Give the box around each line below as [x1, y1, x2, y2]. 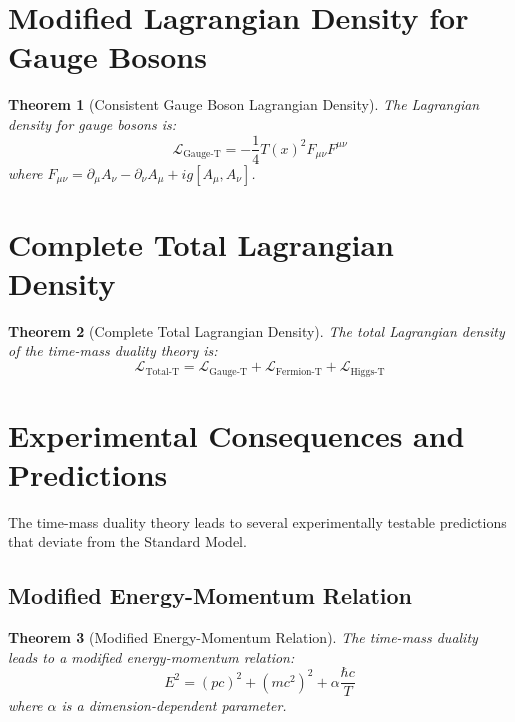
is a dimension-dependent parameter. [61, 695, 287, 716]
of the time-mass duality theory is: [8, 340, 218, 361]
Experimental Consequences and [8, 414, 465, 455]
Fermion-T [275, 366, 322, 377]
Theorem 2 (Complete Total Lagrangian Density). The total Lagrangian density [8, 320, 505, 341]
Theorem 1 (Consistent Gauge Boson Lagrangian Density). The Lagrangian [8, 94, 480, 115]
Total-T [145, 366, 180, 377]
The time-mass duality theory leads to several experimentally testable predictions [8, 511, 507, 532]
